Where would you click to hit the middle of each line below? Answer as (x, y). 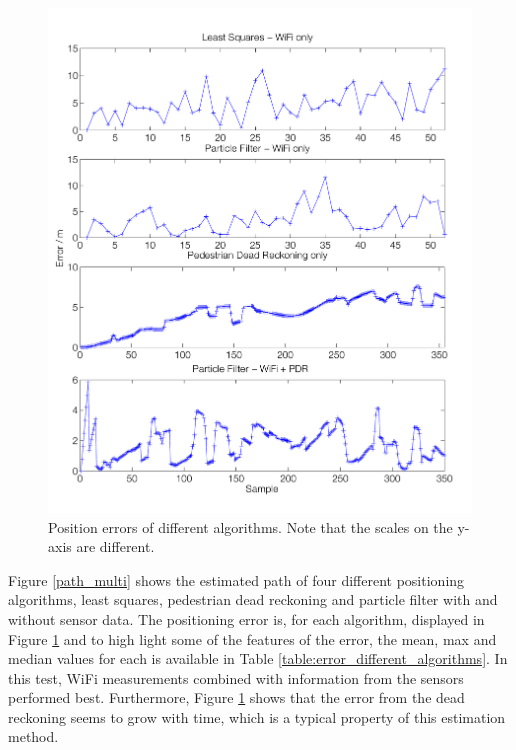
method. (33, 736)
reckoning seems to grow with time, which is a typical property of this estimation (257, 716)
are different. (115, 546)
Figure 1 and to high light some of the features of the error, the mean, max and (252, 638)
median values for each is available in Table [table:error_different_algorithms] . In (258, 658)
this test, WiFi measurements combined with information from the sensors (236, 677)
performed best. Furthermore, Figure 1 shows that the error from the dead (236, 697)
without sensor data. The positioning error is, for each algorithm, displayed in (246, 618)
